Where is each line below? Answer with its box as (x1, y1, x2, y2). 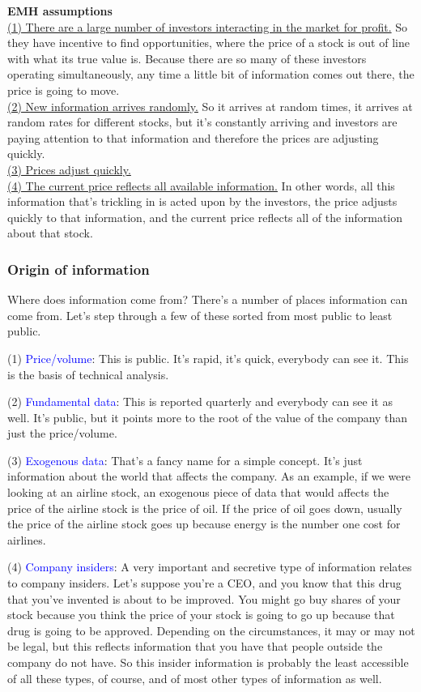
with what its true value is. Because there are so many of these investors (7, 49, 367, 66)
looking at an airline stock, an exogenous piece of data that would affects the (7, 484, 389, 501)
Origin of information (7, 258, 150, 279)
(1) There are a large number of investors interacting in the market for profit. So (7, 18, 408, 35)
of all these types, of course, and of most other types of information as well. (7, 669, 382, 686)
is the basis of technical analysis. (7, 365, 169, 382)
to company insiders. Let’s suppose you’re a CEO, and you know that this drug (7, 575, 402, 592)
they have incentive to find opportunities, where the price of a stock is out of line (7, 34, 410, 51)
